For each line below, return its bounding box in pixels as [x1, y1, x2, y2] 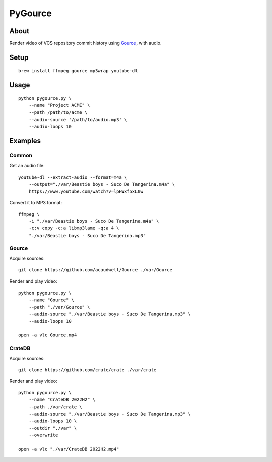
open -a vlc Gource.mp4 [18, 332, 77, 338]
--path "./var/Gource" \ [28, 304, 90, 310]
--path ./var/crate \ [28, 404, 83, 410]
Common [9, 152, 33, 159]
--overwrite [28, 432, 58, 438]
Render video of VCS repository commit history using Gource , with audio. [9, 40, 162, 46]
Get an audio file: [9, 162, 45, 168]
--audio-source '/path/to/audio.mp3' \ [28, 117, 127, 123]
